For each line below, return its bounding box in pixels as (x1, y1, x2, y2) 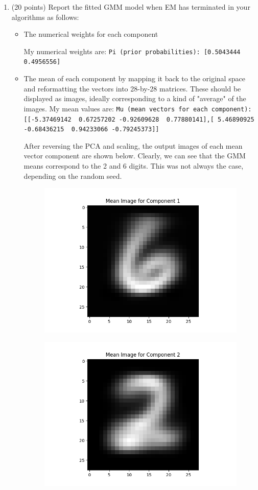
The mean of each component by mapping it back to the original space (24, 73, 245, 84)
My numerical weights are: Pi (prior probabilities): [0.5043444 (24, 45, 241, 56)
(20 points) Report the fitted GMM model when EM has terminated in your (11, 2, 250, 12)
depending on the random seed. (24, 170, 122, 181)
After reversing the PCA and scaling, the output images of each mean (24, 140, 243, 151)
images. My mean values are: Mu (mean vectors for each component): (24, 103, 252, 113)
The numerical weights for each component (24, 29, 158, 39)
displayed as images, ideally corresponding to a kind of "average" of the (24, 93, 246, 104)
